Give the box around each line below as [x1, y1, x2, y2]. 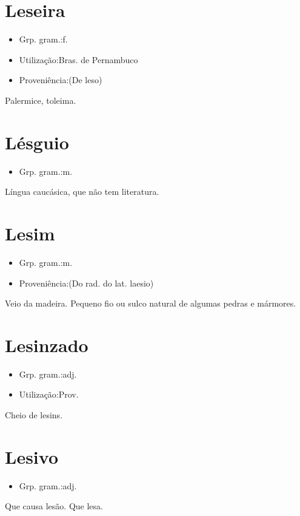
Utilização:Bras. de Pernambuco [19, 53, 138, 66]
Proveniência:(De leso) [19, 73, 102, 86]
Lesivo [5, 444, 58, 469]
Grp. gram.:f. [19, 33, 68, 46]
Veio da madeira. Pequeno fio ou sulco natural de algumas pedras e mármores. [5, 297, 296, 310]
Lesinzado [5, 332, 88, 357]
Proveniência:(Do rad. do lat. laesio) [19, 276, 154, 289]
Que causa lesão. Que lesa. [5, 500, 103, 512]
